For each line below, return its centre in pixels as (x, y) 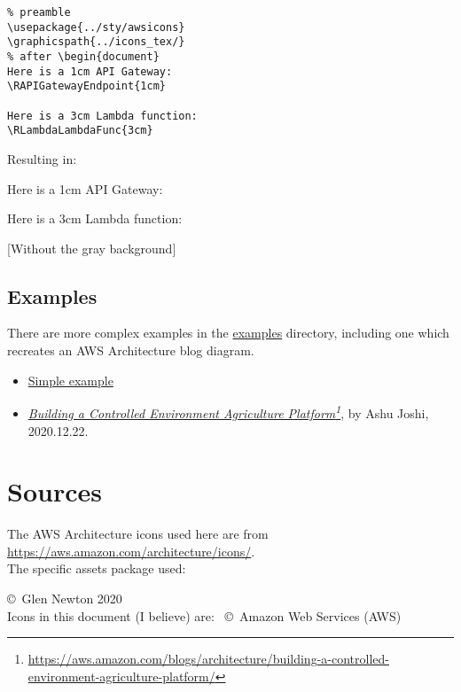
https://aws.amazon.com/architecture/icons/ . (131, 551)
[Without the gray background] (92, 248)
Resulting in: (42, 158)
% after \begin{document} (83, 56)
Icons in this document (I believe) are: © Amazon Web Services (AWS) (204, 615)
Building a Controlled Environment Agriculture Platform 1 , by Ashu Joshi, (228, 412)
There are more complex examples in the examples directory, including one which (228, 333)
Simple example (70, 380)
